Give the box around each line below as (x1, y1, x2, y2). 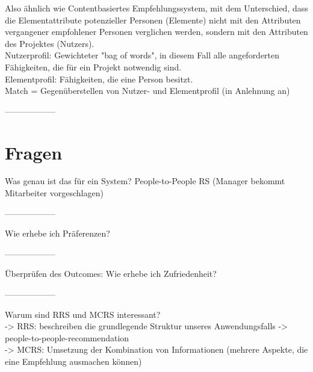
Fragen (5, 140, 63, 164)
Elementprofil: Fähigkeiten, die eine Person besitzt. (5, 72, 193, 85)
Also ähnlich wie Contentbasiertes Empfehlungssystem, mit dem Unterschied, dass (5, 2, 308, 14)
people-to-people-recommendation (5, 331, 129, 344)
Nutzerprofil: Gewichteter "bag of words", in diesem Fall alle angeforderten (5, 49, 280, 61)
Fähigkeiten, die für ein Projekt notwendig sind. (5, 60, 182, 73)
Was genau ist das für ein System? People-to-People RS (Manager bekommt (5, 175, 285, 187)
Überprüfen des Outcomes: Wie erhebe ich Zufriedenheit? (5, 267, 217, 280)
